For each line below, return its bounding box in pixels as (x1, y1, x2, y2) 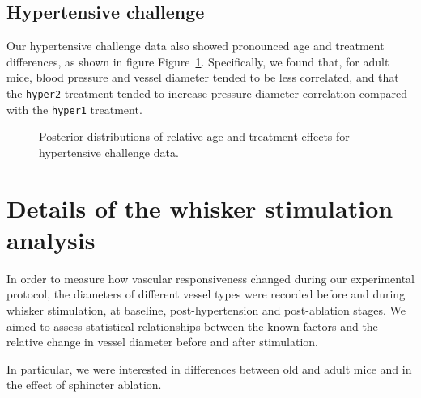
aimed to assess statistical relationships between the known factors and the (6, 317, 378, 334)
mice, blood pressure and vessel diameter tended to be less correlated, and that (6, 69, 399, 86)
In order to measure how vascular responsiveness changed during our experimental (6, 269, 415, 286)
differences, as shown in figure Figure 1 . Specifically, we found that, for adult (6, 53, 389, 70)
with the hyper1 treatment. (6, 100, 142, 117)
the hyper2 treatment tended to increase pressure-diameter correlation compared (6, 84, 407, 101)
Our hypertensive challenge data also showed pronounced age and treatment (6, 37, 385, 54)
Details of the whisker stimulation (6, 191, 393, 224)
